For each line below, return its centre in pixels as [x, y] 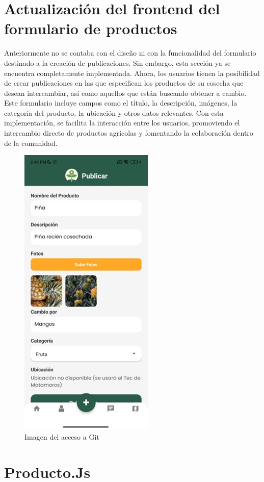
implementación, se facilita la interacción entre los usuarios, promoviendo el [122, 123]
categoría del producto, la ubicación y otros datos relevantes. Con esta [114, 112]
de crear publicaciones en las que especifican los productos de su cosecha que [124, 83]
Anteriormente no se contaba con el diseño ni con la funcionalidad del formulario [130, 53]
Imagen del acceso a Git [62, 436]
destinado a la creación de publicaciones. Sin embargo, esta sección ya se [117, 62]
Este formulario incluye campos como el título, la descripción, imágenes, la [121, 103]
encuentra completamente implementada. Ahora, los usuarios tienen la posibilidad [132, 73]
